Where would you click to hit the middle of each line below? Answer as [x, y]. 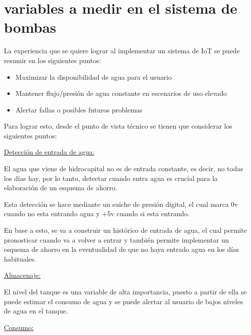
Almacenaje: [22, 275]
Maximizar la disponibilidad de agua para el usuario [94, 77]
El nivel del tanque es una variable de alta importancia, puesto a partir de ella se [125, 291]
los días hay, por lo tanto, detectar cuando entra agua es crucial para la [111, 178]
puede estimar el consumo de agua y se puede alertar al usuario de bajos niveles [124, 301]
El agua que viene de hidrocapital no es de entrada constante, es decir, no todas [124, 168]
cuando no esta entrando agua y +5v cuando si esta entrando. [97, 213]
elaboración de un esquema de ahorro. [61, 188]
